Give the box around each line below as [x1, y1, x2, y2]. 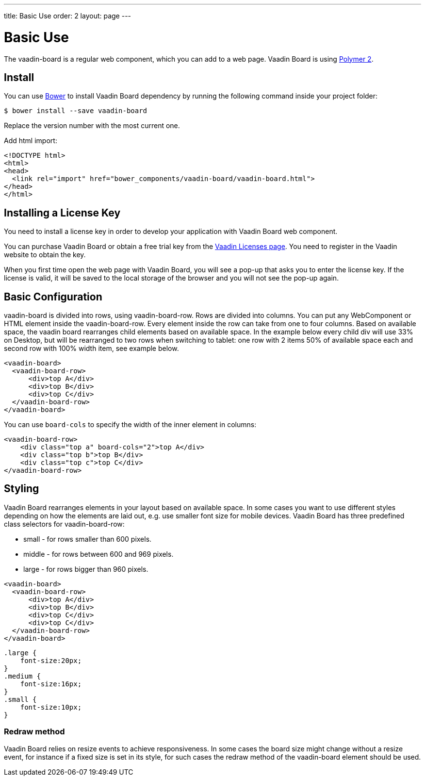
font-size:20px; [20, 656, 82, 664]
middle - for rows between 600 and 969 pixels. [23, 549, 174, 558]
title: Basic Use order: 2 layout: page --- [4, 12, 131, 20]
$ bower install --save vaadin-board [4, 107, 147, 115]
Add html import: [4, 136, 57, 145]
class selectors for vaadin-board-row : [4, 519, 125, 528]
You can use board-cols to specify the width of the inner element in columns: [4, 420, 257, 429]
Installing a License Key [4, 206, 121, 219]
